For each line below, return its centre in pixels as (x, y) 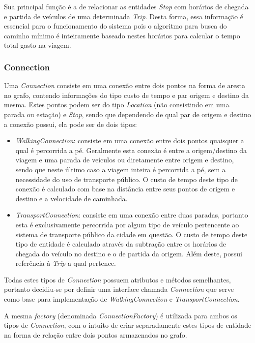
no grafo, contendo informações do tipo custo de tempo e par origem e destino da (127, 95)
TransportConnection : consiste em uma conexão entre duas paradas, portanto (132, 215)
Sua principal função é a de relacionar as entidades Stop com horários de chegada (126, 6)
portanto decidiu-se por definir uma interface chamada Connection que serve (119, 289)
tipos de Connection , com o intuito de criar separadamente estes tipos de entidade (128, 325)
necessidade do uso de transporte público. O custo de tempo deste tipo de (127, 179)
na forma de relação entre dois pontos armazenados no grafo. (96, 334)
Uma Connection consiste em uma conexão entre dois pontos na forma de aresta (125, 85)
